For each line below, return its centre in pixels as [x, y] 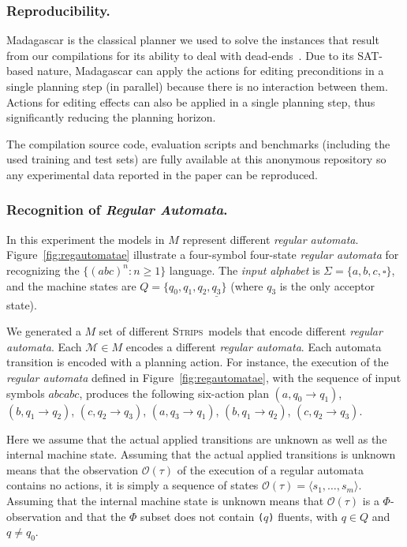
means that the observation [73, 469]
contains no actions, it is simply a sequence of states [133, 485]
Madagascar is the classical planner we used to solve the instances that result [193, 40]
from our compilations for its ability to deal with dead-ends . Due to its [180, 55]
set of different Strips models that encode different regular [241, 331]
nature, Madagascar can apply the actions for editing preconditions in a [210, 71]
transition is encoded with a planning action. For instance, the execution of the [198, 362]
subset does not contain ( [202, 516]
